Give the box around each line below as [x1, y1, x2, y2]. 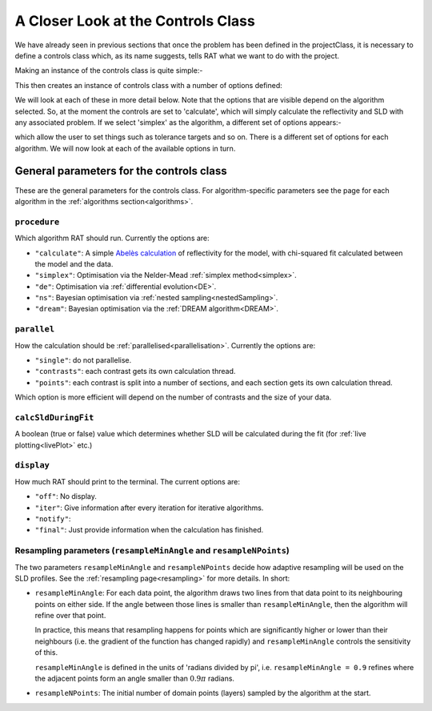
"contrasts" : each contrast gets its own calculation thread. [34, 367, 236, 376]
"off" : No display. [34, 492, 98, 501]
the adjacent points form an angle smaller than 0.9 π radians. [34, 673, 235, 684]
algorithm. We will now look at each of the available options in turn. [14, 143, 236, 153]
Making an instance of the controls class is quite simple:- [14, 66, 203, 75]
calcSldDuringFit [14, 412, 94, 423]
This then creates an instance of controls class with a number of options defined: [14, 80, 283, 90]
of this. [34, 648, 58, 657]
